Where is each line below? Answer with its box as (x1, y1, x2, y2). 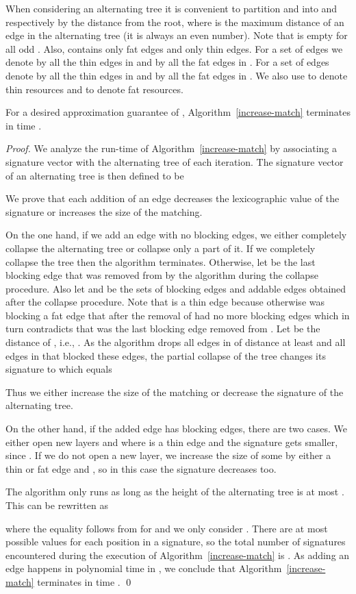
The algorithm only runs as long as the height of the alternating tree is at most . (5, 484, 344, 499)
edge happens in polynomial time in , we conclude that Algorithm (5, 561, 282, 576)
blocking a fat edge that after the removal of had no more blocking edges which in (5, 308, 350, 322)
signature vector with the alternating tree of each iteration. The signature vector (5, 154, 344, 169)
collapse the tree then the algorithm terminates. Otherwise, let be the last (5, 254, 316, 269)
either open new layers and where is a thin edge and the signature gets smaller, (5, 434, 338, 449)
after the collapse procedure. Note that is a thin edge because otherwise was (5, 295, 325, 309)
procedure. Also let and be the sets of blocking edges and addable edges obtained (5, 281, 346, 295)
